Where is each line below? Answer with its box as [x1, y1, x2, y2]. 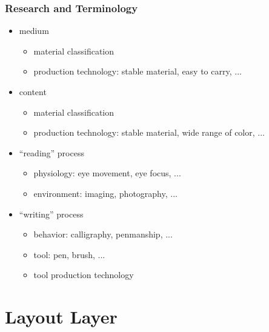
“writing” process [19, 207, 84, 220]
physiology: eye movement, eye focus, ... [33, 167, 181, 179]
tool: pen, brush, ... [33, 248, 105, 261]
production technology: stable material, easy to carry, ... [33, 65, 242, 78]
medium [19, 24, 49, 37]
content [19, 85, 47, 98]
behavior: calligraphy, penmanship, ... [33, 228, 173, 241]
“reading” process [19, 146, 84, 159]
